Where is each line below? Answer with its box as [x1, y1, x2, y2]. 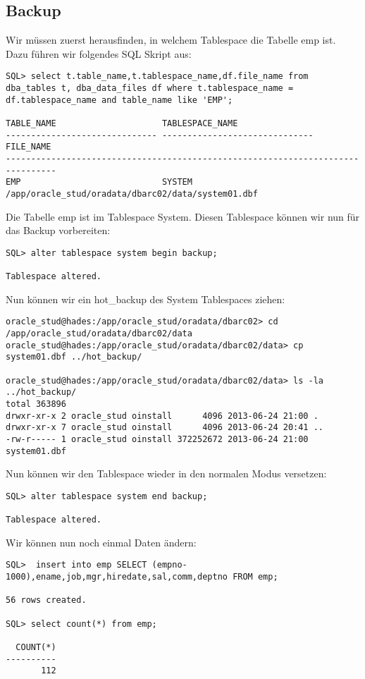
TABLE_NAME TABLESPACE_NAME [6, 118, 238, 129]
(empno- [151, 560, 187, 570]
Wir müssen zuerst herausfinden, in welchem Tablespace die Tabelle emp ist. [6, 32, 336, 47]
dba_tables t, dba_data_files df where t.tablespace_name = [6, 83, 294, 94]
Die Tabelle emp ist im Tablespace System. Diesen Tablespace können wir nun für [6, 209, 360, 224]
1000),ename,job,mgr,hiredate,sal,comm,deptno [6, 572, 228, 582]
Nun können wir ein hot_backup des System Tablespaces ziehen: [6, 291, 285, 306]
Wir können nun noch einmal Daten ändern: [6, 534, 197, 549]
